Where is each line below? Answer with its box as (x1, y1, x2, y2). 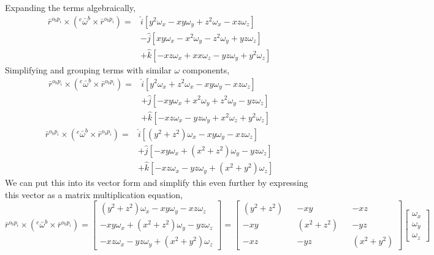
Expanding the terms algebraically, (5, 1, 136, 13)
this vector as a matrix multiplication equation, (5, 188, 183, 201)
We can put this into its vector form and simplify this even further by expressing (5, 176, 308, 189)
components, (182, 63, 230, 76)
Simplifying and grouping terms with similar (5, 63, 172, 76)
